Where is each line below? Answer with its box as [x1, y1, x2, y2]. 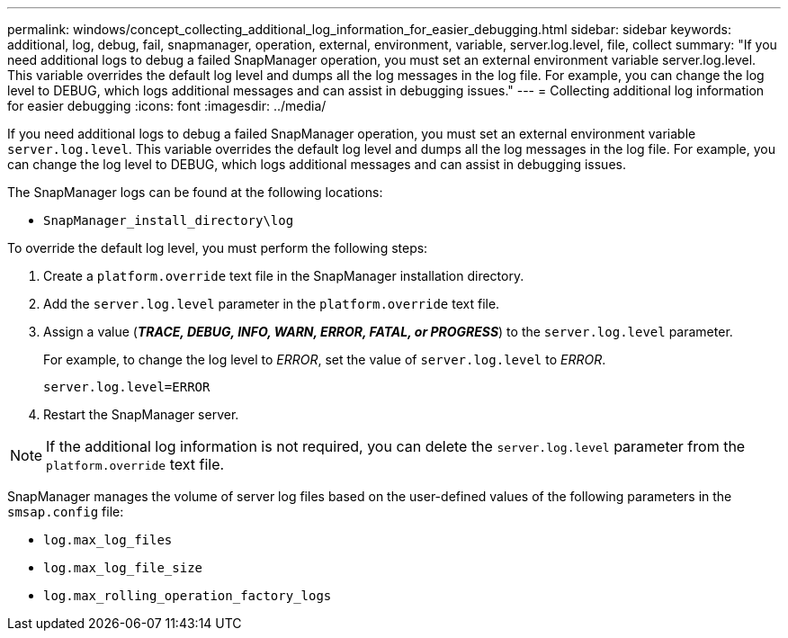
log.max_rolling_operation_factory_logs [43, 589, 332, 603]
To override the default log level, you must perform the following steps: [7, 240, 428, 256]
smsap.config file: [7, 504, 124, 519]
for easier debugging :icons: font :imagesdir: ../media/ [7, 98, 327, 113]
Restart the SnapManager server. [43, 407, 239, 422]
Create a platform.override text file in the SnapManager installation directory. [43, 268, 524, 283]
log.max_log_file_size [43, 561, 203, 575]
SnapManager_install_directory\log [43, 213, 294, 228]
